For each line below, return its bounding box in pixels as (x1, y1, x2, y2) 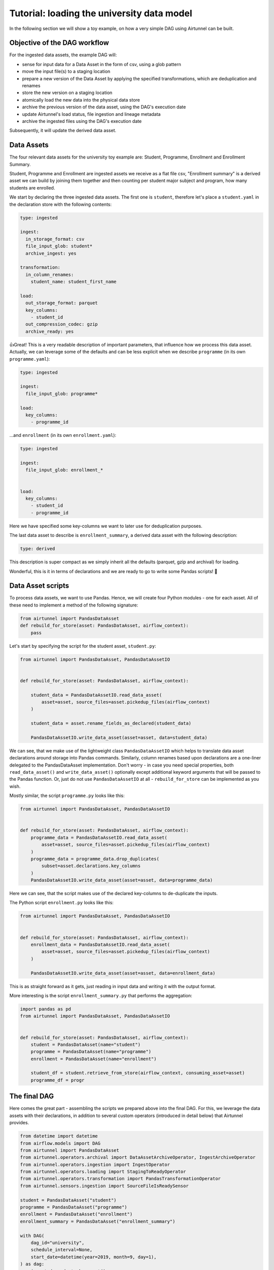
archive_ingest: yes (25, 250, 77, 256)
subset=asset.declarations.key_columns (41, 863, 141, 869)
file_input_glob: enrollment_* (25, 467, 104, 473)
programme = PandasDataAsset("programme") (20, 1204, 127, 1210)
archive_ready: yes (25, 328, 74, 334)
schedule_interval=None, (30, 1247, 93, 1253)
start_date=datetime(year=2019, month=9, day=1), (30, 1254, 157, 1260)
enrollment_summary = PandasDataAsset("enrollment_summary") (20, 1218, 176, 1224)
